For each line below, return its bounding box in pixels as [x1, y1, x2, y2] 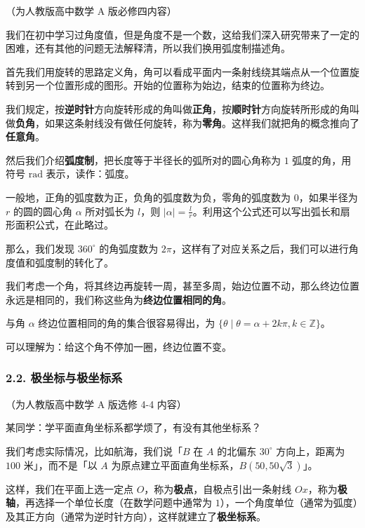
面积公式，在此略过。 [15, 217, 114, 232]
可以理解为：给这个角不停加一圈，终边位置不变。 [6, 339, 232, 353]
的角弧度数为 [99, 241, 159, 255]
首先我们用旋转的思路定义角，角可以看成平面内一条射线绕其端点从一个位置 [6, 64, 350, 79]
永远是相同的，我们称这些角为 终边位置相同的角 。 [6, 292, 232, 306]
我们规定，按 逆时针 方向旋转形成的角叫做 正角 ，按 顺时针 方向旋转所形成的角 [6, 101, 350, 116]
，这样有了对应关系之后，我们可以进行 [171, 241, 349, 255]
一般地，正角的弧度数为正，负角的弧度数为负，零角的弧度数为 [6, 189, 291, 204]
